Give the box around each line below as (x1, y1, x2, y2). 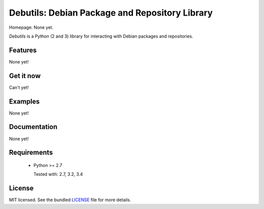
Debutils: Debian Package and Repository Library (9, 7, 213, 18)
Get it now (9, 71, 41, 80)
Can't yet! (9, 84, 29, 90)
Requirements (9, 148, 53, 157)
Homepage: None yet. (9, 24, 54, 30)
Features (9, 46, 37, 54)
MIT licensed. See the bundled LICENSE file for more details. (9, 197, 132, 203)
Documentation (9, 123, 58, 131)
